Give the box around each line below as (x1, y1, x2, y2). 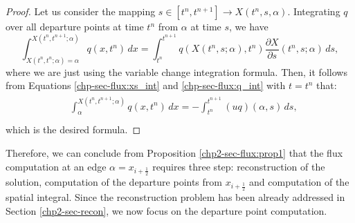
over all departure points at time (6, 19, 144, 33)
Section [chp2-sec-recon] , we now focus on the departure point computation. (6, 204, 327, 218)
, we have (229, 19, 268, 33)
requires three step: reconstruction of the (152, 159, 325, 173)
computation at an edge (6, 159, 107, 173)
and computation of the (249, 175, 349, 189)
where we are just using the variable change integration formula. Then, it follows (6, 64, 347, 79)
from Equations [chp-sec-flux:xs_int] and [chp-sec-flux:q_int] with (6, 78, 286, 93)
